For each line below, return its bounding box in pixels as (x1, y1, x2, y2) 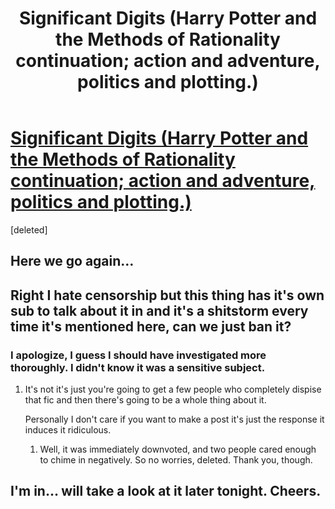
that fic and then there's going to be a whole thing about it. (24, 394, 267, 406)
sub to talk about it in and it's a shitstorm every (10, 302, 309, 319)
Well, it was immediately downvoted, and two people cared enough (39, 443, 317, 456)
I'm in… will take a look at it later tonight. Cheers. (10, 483, 322, 500)
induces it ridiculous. (24, 424, 112, 436)
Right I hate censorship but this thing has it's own (10, 287, 325, 304)
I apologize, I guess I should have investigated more (10, 348, 267, 362)
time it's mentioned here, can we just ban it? (10, 318, 292, 335)
